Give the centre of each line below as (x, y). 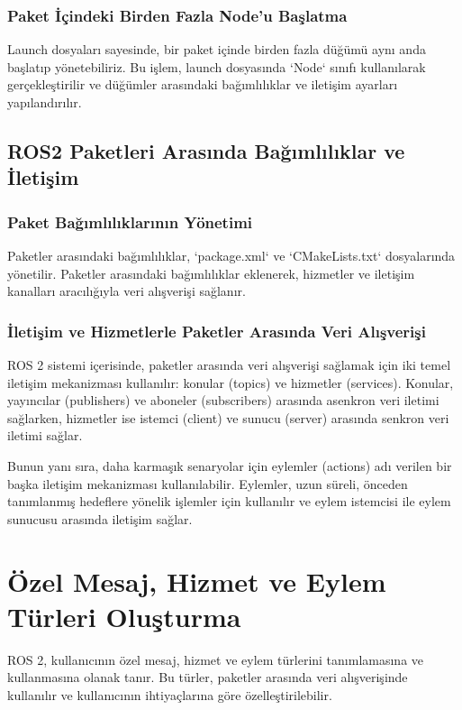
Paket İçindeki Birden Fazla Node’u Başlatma (177, 15)
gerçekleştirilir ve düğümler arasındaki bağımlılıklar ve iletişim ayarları (203, 84)
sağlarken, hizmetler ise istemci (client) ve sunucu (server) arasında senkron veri (228, 417)
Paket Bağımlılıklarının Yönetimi (130, 221)
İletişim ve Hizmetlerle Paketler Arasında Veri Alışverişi (217, 331)
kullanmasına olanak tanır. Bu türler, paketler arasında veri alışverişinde (208, 677)
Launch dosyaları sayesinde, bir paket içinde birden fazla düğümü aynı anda (217, 49)
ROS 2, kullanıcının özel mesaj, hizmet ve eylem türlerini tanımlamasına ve (216, 659)
